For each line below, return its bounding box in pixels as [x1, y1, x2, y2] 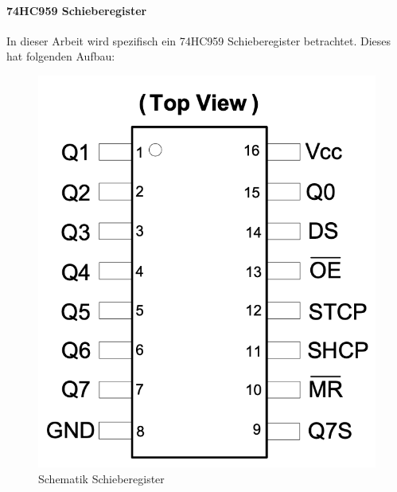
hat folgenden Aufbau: [6, 48, 115, 64]
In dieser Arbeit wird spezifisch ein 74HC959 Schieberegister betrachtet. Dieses [6, 32, 391, 49]
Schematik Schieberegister [38, 470, 165, 486]
